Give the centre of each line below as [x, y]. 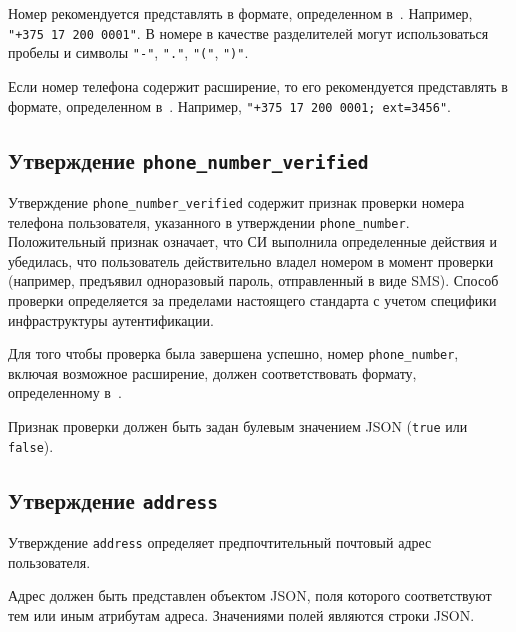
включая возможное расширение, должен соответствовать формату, [212, 372]
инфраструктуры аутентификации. [111, 319]
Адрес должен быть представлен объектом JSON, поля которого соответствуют [250, 595]
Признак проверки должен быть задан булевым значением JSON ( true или [238, 426]
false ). [31, 445]
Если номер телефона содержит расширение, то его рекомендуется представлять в [258, 85]
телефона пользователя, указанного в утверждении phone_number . [209, 221]
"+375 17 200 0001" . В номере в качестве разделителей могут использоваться [248, 32]
